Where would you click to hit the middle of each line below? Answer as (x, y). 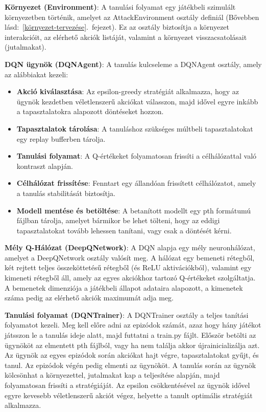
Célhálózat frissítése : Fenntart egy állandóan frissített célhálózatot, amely (136, 183)
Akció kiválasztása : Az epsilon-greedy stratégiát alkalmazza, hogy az (128, 91)
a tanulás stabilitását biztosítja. (66, 193)
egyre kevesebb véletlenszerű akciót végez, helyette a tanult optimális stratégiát (129, 395)
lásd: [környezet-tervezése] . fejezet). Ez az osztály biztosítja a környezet (117, 27)
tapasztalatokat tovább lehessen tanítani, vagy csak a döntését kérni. (124, 230)
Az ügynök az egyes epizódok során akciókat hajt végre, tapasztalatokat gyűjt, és (132, 355)
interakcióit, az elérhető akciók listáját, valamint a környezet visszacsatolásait (126, 37)
